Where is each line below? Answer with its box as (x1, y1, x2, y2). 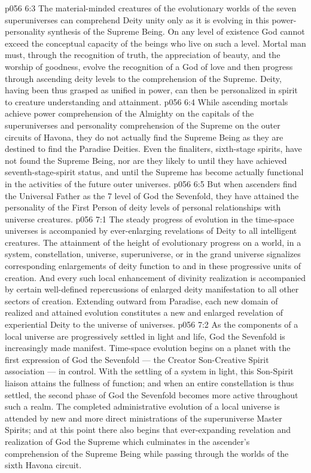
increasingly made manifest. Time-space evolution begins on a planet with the (5, 341, 291, 354)
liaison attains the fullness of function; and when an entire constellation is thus (5, 377, 294, 389)
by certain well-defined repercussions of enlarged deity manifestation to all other (5, 283, 299, 295)
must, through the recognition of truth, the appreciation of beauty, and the (5, 48, 280, 61)
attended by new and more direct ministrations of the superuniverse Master (5, 411, 282, 424)
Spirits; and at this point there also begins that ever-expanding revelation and (5, 423, 291, 436)
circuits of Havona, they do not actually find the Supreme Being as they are (5, 130, 283, 143)
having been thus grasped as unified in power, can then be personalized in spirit (5, 84, 298, 96)
